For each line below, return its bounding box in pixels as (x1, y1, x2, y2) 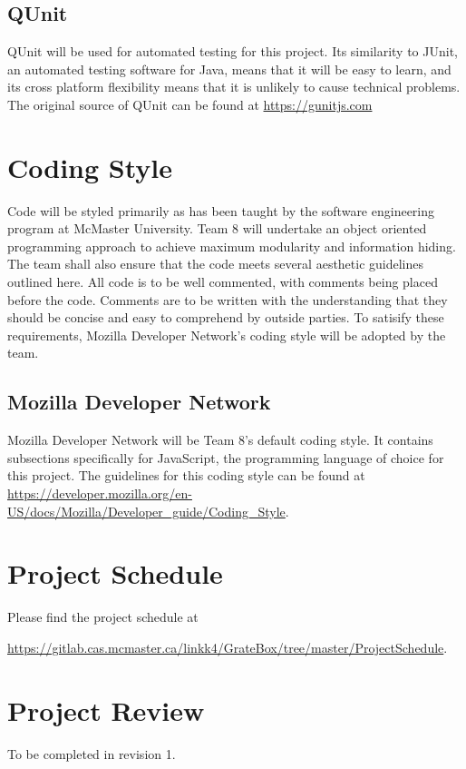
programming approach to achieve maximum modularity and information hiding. (7, 236, 456, 255)
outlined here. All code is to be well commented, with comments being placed (7, 272, 438, 291)
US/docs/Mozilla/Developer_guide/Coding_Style (7, 501, 286, 520)
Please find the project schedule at (7, 607, 199, 626)
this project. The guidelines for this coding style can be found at (7, 466, 365, 485)
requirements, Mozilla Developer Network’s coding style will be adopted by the (7, 325, 446, 344)
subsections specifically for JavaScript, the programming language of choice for (7, 448, 444, 467)
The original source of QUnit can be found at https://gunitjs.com (7, 94, 373, 113)
